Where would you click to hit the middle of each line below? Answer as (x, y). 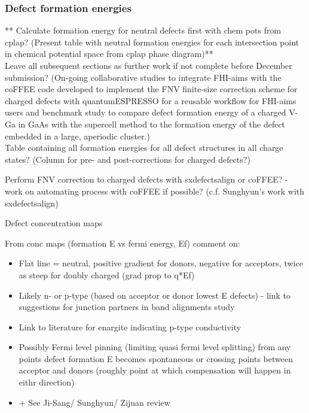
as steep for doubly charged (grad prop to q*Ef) (107, 274)
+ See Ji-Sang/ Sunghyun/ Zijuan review (94, 402)
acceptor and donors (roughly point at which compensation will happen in (155, 370)
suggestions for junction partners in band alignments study (127, 307)
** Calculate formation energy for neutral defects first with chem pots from (143, 30)
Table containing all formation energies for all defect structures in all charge (144, 148)
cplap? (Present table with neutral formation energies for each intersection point (152, 42)
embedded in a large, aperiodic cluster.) (77, 136)
